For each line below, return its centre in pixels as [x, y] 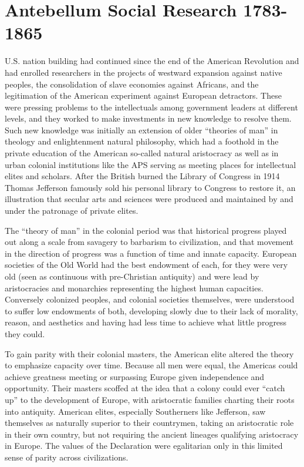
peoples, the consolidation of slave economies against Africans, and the [132, 84]
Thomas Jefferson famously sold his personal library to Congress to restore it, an [150, 187]
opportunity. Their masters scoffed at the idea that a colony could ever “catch [145, 388]
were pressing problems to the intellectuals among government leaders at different [151, 107]
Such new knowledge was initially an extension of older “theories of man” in [141, 130]
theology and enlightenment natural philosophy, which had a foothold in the [142, 141]
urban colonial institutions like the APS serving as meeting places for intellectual [151, 164]
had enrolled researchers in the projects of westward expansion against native [143, 72]
